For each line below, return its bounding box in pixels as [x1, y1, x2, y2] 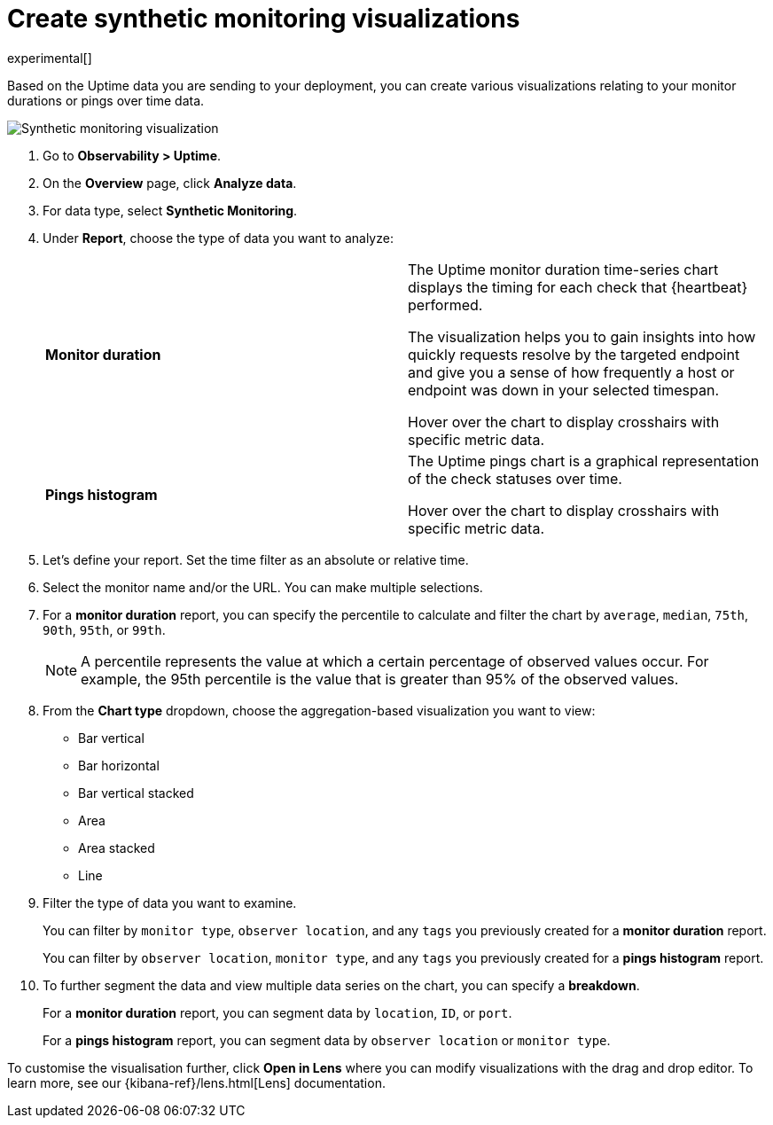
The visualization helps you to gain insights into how [408, 327, 756, 346]
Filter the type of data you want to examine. [43, 895, 297, 910]
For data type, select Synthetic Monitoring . [43, 202, 298, 218]
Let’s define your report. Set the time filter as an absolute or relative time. [43, 551, 469, 567]
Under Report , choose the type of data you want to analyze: [43, 230, 394, 246]
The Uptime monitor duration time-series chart [408, 260, 719, 278]
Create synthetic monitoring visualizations [7, 4, 520, 34]
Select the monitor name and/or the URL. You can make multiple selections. [43, 579, 483, 595]
